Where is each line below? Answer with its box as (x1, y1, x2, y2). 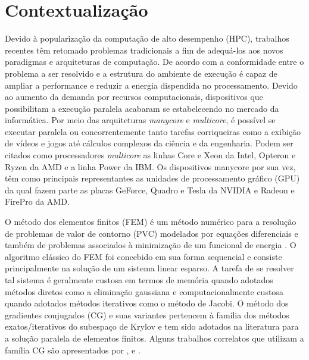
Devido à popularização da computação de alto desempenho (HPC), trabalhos (5, 32, 289, 45)
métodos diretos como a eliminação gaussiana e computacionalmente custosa (5, 285, 283, 298)
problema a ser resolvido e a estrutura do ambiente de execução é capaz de (5, 67, 277, 79)
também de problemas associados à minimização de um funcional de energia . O (5, 239, 296, 251)
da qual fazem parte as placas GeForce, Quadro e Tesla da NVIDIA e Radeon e (5, 183, 295, 196)
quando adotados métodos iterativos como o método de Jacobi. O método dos (5, 297, 289, 309)
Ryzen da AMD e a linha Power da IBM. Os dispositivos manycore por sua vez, (5, 160, 296, 173)
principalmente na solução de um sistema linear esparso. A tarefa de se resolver (5, 262, 294, 274)
